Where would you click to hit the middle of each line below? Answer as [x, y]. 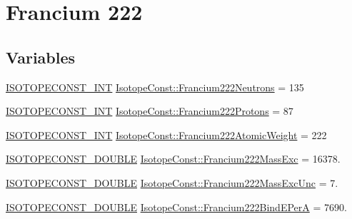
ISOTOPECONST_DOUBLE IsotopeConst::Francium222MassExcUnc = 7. [172, 182]
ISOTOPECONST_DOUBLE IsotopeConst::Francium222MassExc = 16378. [173, 159]
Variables [41, 57]
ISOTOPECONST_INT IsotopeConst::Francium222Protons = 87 [150, 111]
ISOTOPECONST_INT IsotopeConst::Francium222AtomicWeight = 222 [166, 134]
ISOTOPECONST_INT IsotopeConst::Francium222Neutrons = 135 [155, 87]
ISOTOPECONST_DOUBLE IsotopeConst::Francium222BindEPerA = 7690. [176, 207]
